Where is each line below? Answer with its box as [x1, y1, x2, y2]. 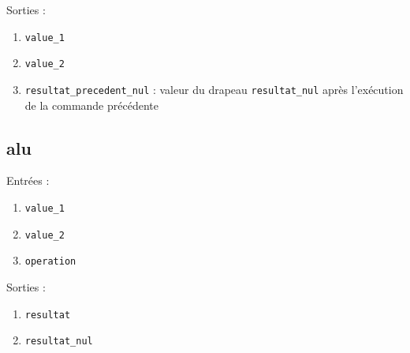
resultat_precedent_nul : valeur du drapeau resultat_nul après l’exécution [24, 81, 404, 97]
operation [24, 256, 76, 268]
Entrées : [6, 172, 50, 189]
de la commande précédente [24, 96, 158, 113]
